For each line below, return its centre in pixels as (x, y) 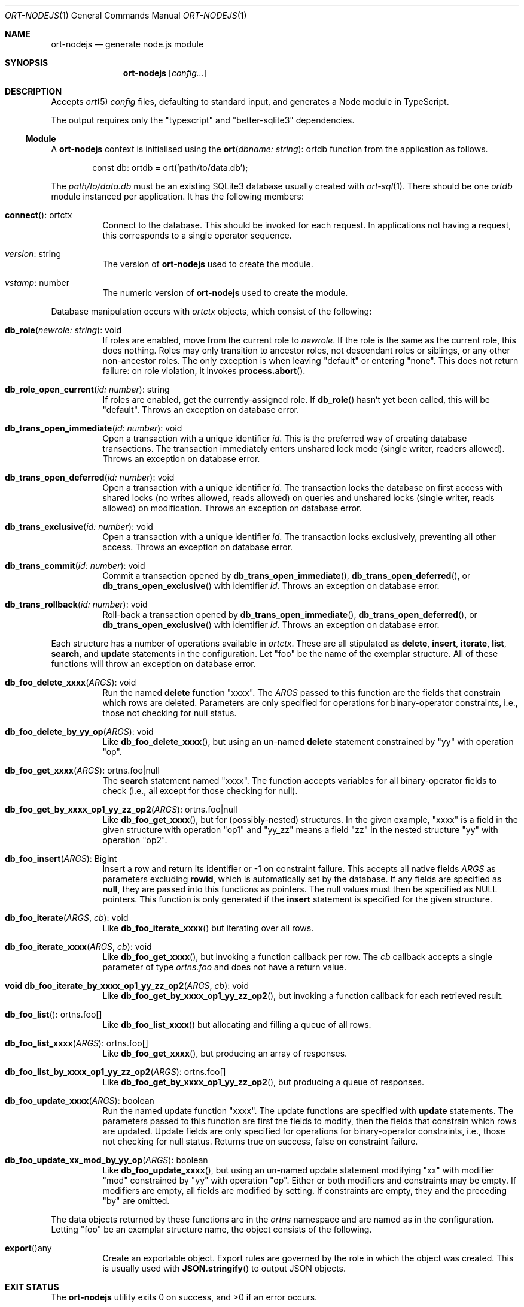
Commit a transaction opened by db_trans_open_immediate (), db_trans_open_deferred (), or (287, 576)
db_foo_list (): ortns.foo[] (54, 1014)
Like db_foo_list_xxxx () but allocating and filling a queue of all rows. (237, 1024)
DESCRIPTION (33, 91)
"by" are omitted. (136, 1201)
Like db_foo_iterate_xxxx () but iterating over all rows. (208, 928)
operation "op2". (135, 840)
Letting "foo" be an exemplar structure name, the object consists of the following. (211, 1229)
